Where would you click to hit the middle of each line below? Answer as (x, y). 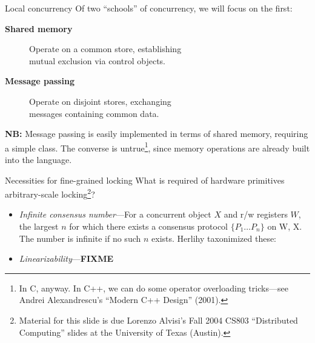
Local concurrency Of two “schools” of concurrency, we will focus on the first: (149, 8)
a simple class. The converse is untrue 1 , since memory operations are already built (157, 147)
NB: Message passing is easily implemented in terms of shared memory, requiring (157, 134)
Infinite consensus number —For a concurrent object (115, 214)
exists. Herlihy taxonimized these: (214, 238)
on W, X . (285, 226)
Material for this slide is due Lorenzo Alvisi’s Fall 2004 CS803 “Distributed (158, 320)
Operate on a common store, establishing (105, 49)
